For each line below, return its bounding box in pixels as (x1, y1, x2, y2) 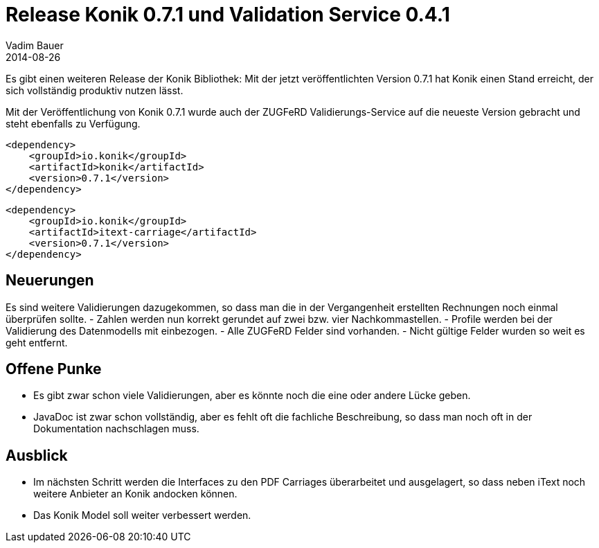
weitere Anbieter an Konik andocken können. (33, 488, 238, 500)
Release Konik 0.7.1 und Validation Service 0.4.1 (6, 3, 450, 26)
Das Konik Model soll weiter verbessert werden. (33, 509, 251, 522)
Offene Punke (6, 360, 102, 378)
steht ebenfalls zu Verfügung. (6, 117, 141, 130)
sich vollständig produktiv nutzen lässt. (6, 84, 184, 96)
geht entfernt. (6, 336, 68, 348)
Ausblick (6, 446, 68, 464)
